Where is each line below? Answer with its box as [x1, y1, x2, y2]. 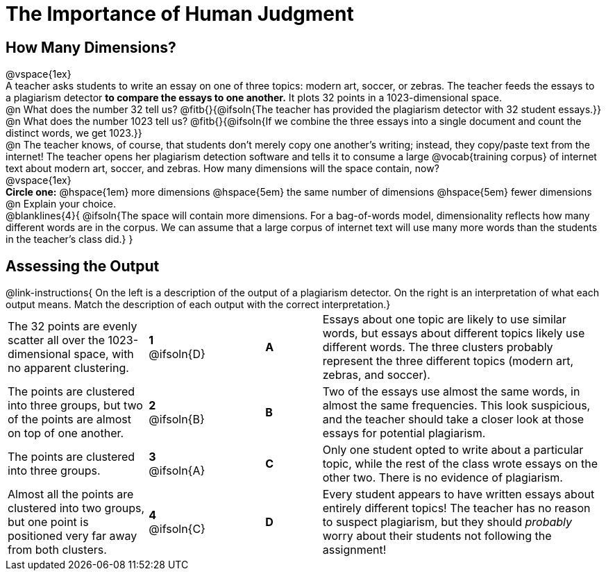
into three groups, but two [8, 398, 143, 413]
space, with [74, 347, 134, 362]
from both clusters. [8, 543, 107, 557]
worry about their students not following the [322, 529, 552, 543]
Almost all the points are [8, 487, 134, 502]
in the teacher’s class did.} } [6, 233, 133, 246]
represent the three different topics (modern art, [322, 354, 574, 369]
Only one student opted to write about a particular [322, 443, 584, 457]
